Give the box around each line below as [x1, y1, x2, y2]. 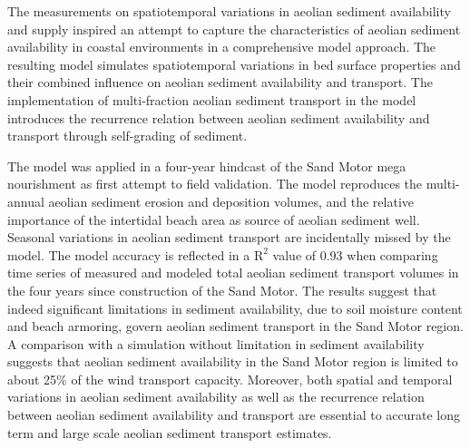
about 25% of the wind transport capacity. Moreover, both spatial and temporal [7, 369, 453, 388]
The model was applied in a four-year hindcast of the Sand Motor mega [7, 156, 406, 175]
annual [7, 191, 44, 210]
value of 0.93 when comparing [272, 245, 438, 264]
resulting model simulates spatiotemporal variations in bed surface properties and [7, 54, 461, 73]
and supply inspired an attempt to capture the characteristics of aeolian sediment [7, 19, 461, 38]
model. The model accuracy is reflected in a [7, 245, 250, 264]
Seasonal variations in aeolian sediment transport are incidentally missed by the [7, 228, 451, 247]
